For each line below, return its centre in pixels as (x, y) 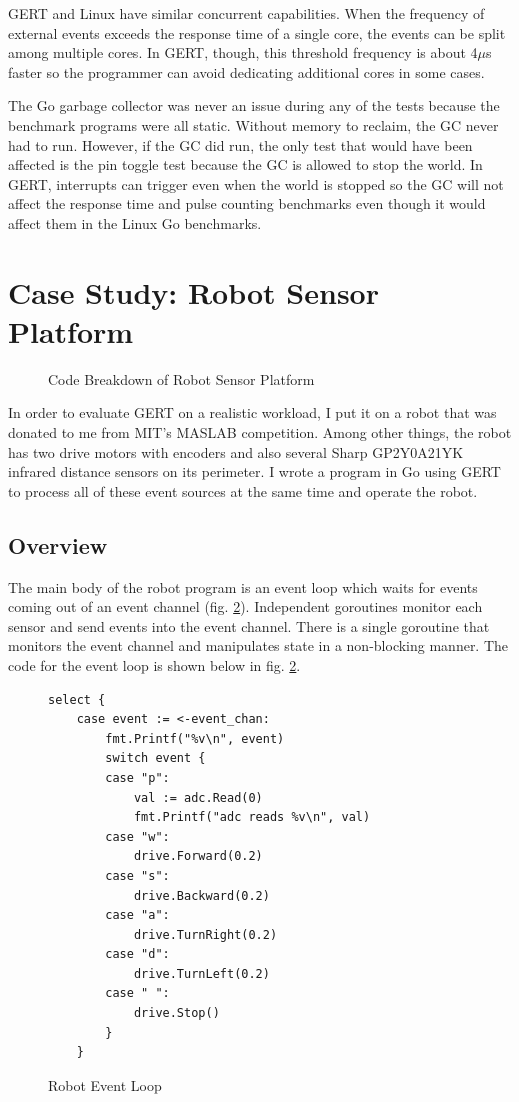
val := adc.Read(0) (198, 797)
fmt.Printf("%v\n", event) (195, 738)
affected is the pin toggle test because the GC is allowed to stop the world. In (245, 164)
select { (77, 699)
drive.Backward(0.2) (201, 895)
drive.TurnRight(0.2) (205, 934)
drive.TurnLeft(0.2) (201, 973)
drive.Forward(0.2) (198, 856)
